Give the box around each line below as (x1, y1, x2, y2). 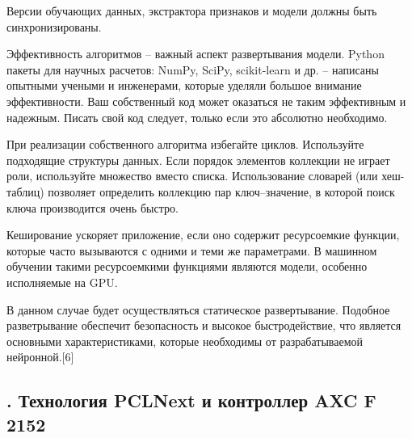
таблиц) (6, 183, 44, 200)
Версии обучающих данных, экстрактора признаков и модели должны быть (6, 2, 377, 19)
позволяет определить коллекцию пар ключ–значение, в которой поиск (48, 183, 395, 200)
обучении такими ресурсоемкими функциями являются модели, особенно (6, 258, 368, 275)
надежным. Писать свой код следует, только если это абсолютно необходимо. (6, 108, 388, 125)
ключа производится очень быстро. (6, 199, 179, 216)
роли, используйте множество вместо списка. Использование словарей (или (6, 167, 378, 184)
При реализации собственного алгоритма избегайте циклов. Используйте (6, 136, 364, 153)
